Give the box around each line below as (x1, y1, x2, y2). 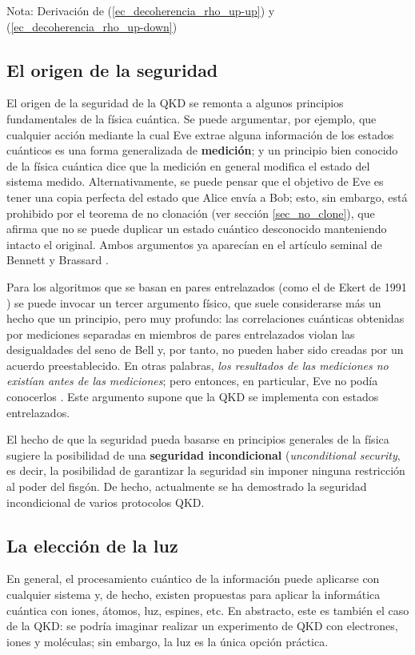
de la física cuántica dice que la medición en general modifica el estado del (6, 157, 370, 174)
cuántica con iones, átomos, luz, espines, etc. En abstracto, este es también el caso (6, 601, 409, 618)
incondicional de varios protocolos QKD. (6, 493, 205, 510)
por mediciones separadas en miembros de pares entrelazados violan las (6, 325, 355, 342)
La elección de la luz (6, 532, 178, 557)
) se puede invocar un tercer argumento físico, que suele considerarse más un (6, 294, 381, 311)
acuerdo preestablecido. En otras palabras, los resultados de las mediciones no (6, 356, 389, 373)
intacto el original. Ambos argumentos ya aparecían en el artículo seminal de (6, 235, 382, 252)
